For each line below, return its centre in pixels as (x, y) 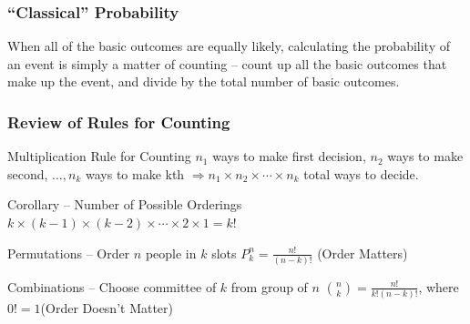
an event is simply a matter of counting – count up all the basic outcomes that (227, 63)
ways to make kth (135, 173)
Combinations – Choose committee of (112, 286)
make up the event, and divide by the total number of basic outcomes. (204, 81)
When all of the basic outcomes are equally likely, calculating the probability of (229, 46)
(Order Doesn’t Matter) (107, 308)
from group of (269, 286)
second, (28, 173)
